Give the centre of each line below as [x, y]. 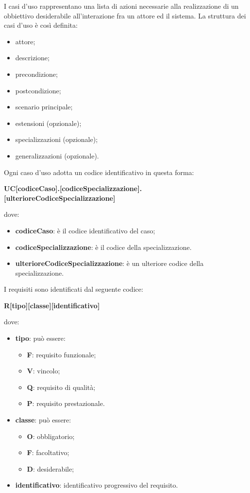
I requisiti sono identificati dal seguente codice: [74, 289]
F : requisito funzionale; [61, 354]
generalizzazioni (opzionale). [57, 155]
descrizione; [32, 58]
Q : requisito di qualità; [61, 387]
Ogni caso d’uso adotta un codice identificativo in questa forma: [99, 172]
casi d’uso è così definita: [41, 25]
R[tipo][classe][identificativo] [52, 305]
